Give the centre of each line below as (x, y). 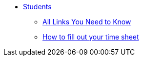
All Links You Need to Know (87, 22)
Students (37, 7)
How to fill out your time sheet (91, 37)
